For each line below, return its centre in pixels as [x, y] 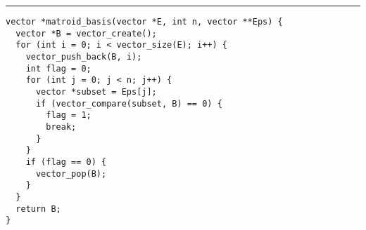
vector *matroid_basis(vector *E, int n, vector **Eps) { [144, 22]
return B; [38, 209]
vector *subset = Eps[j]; [96, 92]
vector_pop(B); [71, 174]
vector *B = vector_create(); [86, 33]
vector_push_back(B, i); [84, 56]
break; [61, 127]
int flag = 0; [58, 68]
